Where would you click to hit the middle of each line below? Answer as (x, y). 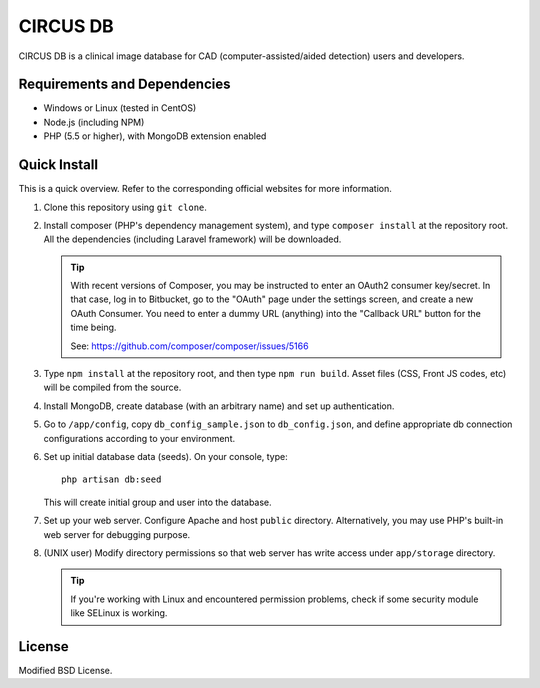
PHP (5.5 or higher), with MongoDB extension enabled (155, 136)
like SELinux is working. (119, 613)
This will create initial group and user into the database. (157, 502)
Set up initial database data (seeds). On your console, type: (166, 456)
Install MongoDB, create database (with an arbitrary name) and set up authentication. (219, 406)
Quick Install (58, 165)
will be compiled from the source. (112, 387)
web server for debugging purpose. (117, 534)
